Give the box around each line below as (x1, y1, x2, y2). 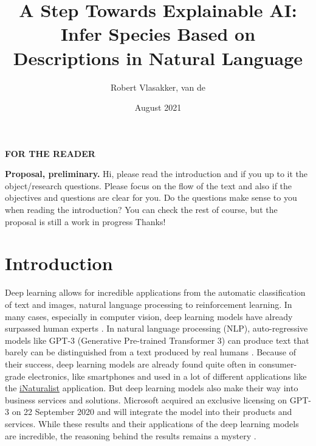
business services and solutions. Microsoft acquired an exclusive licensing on (5, 393, 287, 406)
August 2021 (134, 101, 182, 114)
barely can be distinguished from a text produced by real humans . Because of (5, 346, 297, 358)
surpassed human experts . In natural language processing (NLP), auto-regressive (5, 322, 308, 335)
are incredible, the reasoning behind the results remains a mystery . (5, 429, 256, 442)
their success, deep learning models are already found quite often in (5, 357, 256, 370)
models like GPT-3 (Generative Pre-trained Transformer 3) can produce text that (5, 333, 309, 346)
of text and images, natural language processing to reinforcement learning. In (5, 298, 292, 310)
